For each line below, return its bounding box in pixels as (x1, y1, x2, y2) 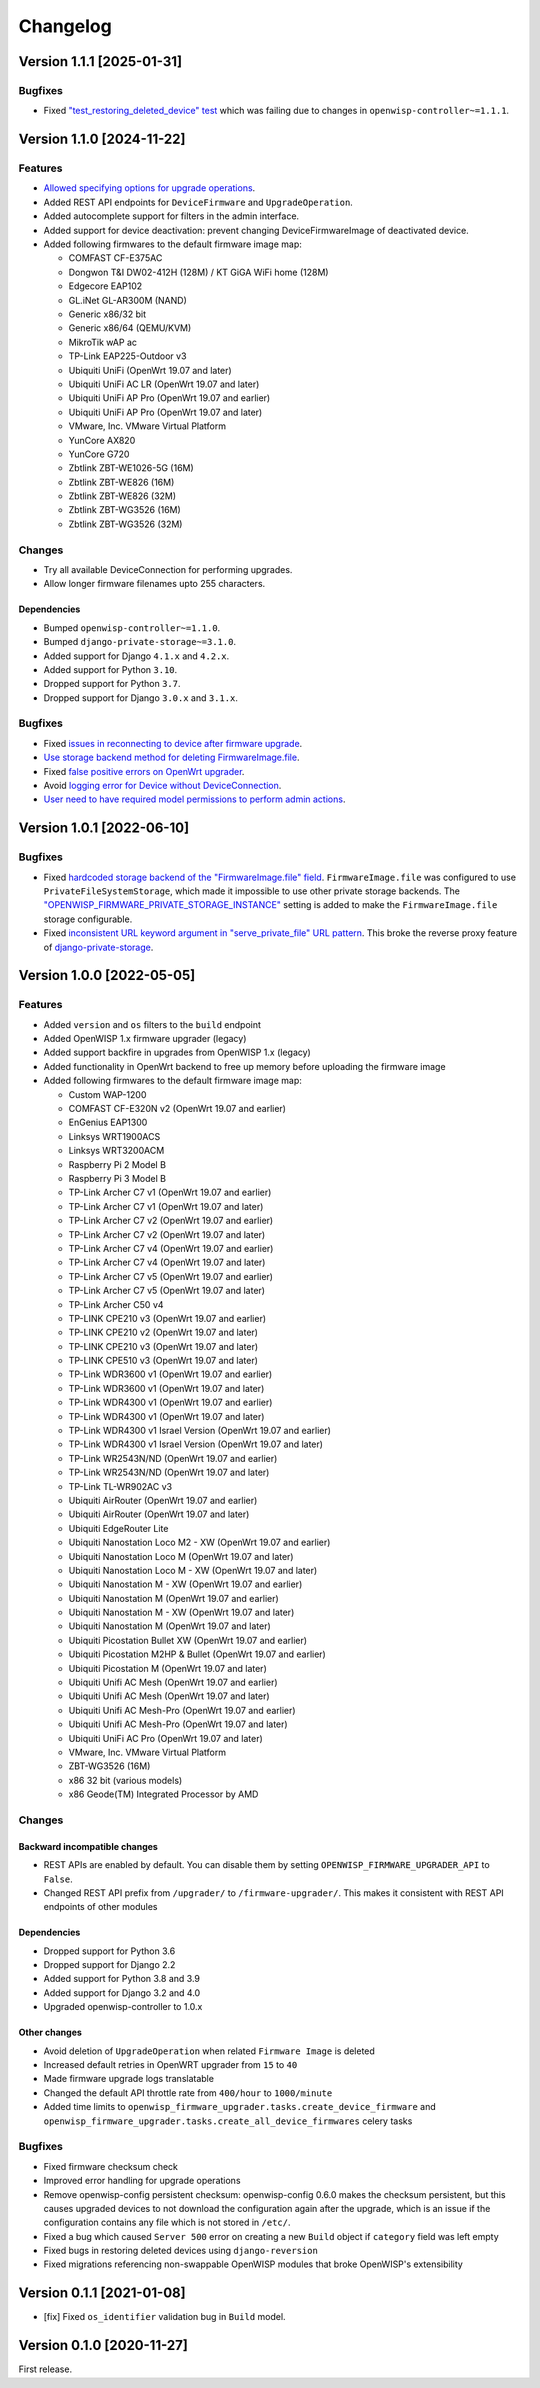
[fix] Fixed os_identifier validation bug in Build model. (43, 2311, 286, 2323)
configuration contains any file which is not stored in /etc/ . (43, 2216, 291, 2229)
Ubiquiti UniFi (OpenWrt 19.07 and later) (68, 364, 232, 376)
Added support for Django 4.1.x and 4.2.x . (43, 650, 230, 662)
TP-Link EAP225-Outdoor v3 (68, 350, 187, 362)
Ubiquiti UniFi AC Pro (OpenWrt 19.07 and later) (68, 1732, 264, 1744)
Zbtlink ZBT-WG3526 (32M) (68, 518, 183, 530)
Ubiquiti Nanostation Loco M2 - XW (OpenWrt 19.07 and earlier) (68, 1536, 331, 1549)
